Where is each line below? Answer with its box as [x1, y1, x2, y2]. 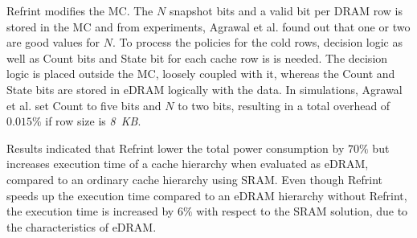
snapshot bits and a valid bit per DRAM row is [169, 2, 403, 18]
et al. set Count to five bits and [6, 96, 161, 113]
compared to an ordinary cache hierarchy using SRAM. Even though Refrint [6, 170, 382, 187]
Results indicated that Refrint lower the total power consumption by [6, 139, 345, 156]
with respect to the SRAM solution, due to [196, 203, 408, 220]
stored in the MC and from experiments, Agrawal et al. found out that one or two [6, 18, 411, 35]
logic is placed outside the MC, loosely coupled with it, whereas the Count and [6, 65, 395, 82]
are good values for [6, 34, 100, 51]
